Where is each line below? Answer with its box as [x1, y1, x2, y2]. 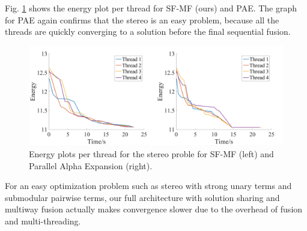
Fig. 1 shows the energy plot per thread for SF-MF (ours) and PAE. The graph [5, 2, 297, 14]
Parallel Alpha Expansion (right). [29, 159, 153, 172]
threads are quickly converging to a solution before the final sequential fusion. [5, 25, 291, 38]
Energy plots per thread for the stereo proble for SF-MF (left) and [29, 148, 274, 160]
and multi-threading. [5, 214, 81, 227]
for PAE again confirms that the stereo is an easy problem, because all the [5, 13, 279, 26]
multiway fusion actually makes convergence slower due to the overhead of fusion [5, 203, 303, 215]
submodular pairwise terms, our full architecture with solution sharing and [5, 191, 280, 203]
